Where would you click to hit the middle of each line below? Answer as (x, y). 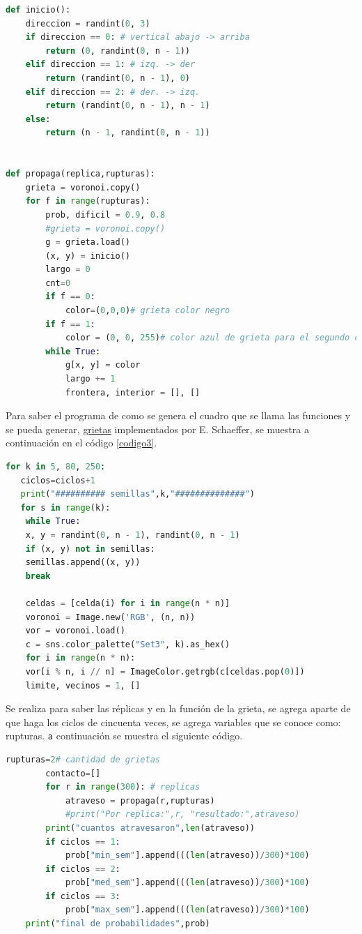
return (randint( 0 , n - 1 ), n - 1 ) (128, 106)
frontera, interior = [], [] (133, 392)
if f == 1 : (70, 324)
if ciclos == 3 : (83, 896)
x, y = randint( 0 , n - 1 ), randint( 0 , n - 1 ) (133, 535)
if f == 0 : (70, 297)
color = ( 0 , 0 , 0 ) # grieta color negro (148, 311)
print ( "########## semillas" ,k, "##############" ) (137, 494)
